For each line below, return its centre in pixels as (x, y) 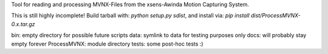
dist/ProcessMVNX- (275, 16)
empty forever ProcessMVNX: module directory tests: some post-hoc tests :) (107, 44)
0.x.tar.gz (23, 24)
